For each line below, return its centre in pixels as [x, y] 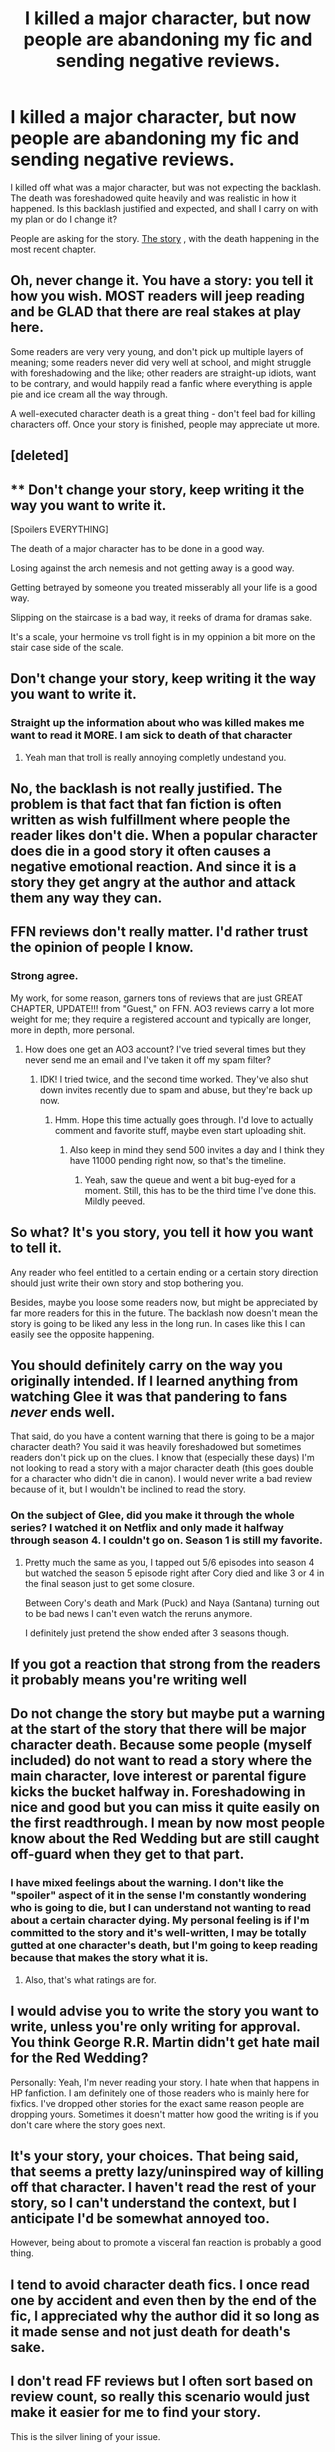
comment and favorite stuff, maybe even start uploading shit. [180, 1130]
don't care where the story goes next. [88, 2124]
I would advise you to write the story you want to [165, 2011]
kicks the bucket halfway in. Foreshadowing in [158, 1792]
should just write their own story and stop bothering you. [127, 1283]
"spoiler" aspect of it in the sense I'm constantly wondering [158, 1895]
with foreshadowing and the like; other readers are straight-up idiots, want [163, 373]
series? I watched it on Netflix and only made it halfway [147, 1528]
